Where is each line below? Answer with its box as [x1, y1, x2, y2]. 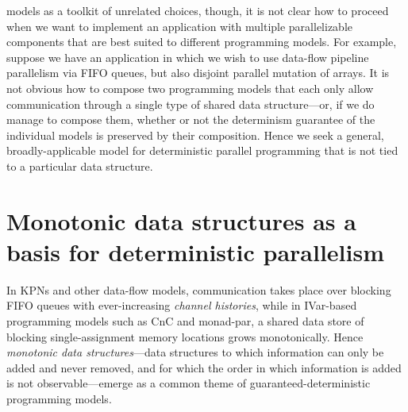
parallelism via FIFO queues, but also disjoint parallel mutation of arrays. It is [6, 64, 390, 81]
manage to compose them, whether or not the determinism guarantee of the [6, 111, 375, 128]
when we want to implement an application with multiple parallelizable [6, 17, 352, 34]
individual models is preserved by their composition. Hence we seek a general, [6, 126, 384, 143]
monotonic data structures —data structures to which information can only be [6, 344, 384, 360]
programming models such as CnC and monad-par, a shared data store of [6, 313, 364, 329]
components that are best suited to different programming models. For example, [6, 33, 397, 50]
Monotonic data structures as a [6, 204, 356, 237]
